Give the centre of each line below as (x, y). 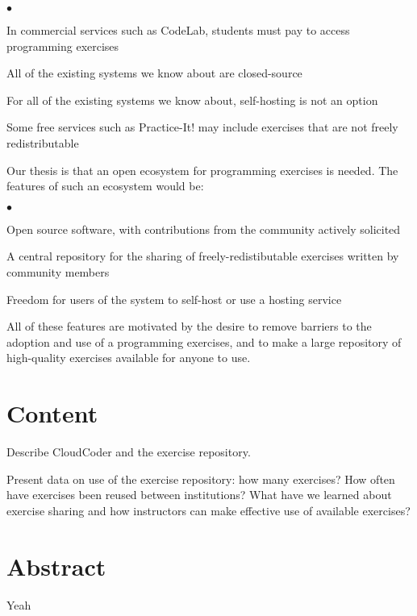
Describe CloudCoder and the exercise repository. (129, 452)
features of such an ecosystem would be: (105, 186)
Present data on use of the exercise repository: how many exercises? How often (201, 479)
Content (52, 413)
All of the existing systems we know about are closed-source (154, 73)
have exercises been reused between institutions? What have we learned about (199, 495)
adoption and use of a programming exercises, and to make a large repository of (204, 341)
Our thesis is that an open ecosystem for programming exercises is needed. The (202, 170)
